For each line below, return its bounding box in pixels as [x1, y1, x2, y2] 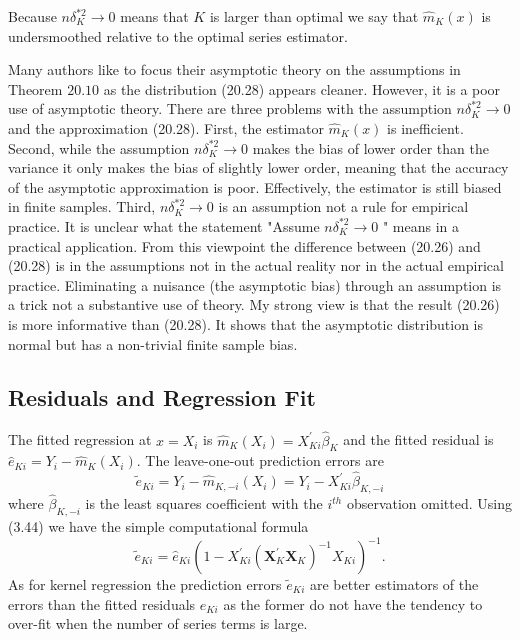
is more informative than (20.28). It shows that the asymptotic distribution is [8, 313, 484, 334]
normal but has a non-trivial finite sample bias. [8, 333, 298, 354]
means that [120, 6, 189, 26]
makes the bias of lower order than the [252, 137, 489, 158]
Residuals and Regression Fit [8, 382, 316, 413]
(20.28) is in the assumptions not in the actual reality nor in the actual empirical [8, 255, 504, 276]
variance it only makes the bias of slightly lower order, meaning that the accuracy [8, 157, 509, 178]
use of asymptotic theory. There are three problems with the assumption [8, 98, 452, 119]
